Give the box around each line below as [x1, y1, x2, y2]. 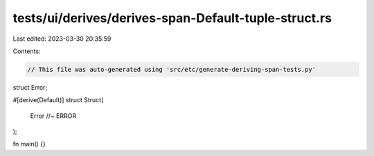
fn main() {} [12, 140, 46, 148]
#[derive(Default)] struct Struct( [12, 96, 104, 104]
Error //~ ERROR [30, 111, 76, 120]
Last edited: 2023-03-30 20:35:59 [12, 35, 112, 43]
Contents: [12, 47, 41, 55]
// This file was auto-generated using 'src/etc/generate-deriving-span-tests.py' [27, 66, 317, 73]
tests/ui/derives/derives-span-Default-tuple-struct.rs [12, 10, 332, 26]
